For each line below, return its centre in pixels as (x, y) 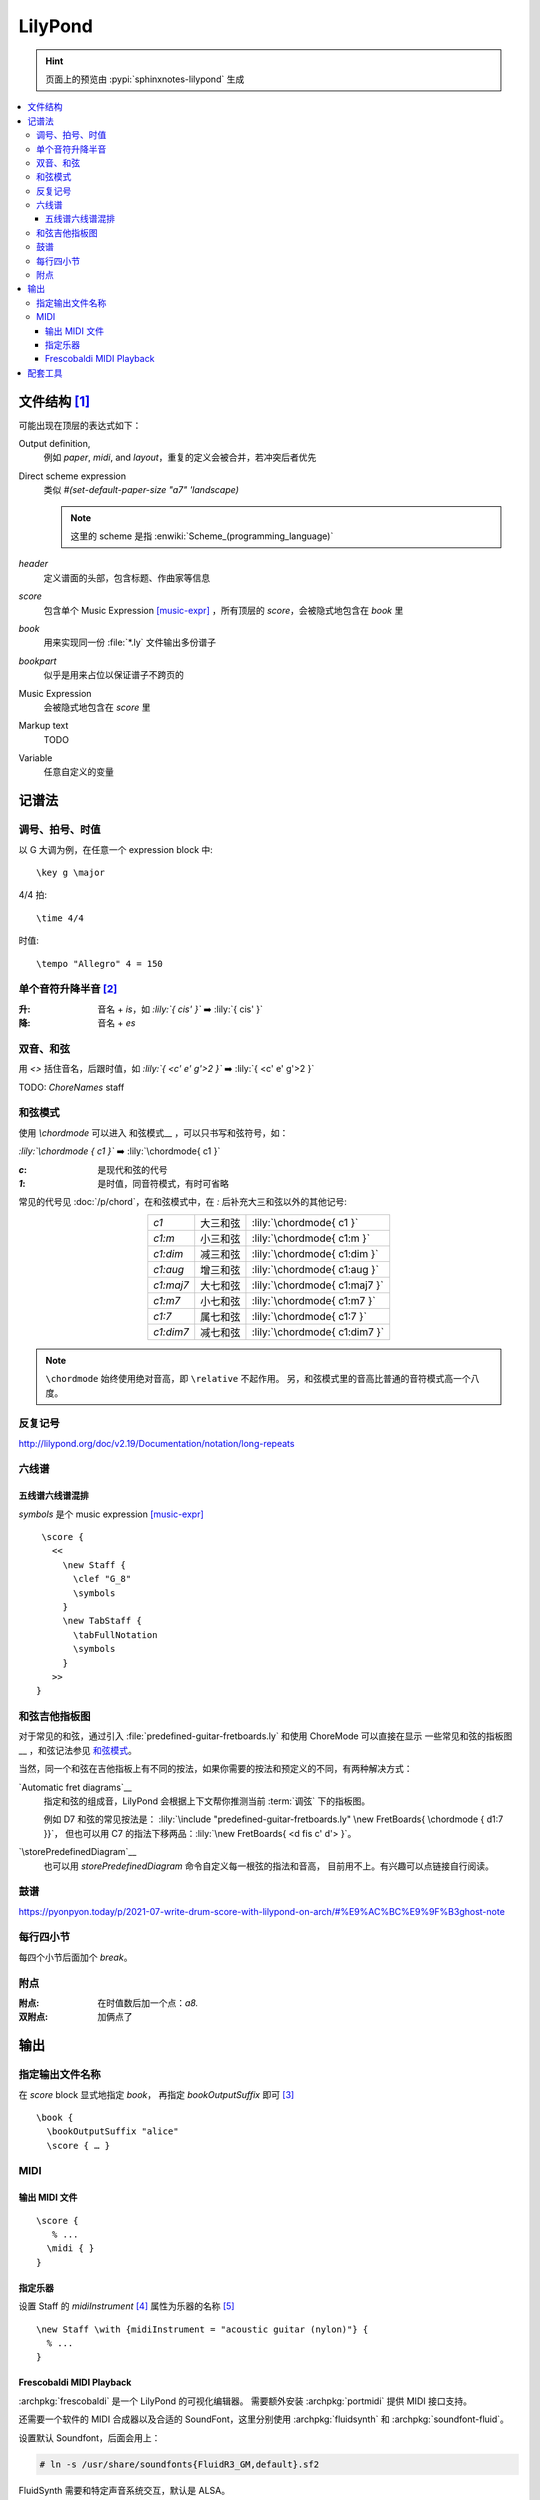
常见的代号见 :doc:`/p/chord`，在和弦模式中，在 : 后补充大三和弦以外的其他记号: (182, 1202)
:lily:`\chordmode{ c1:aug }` (315, 1269)
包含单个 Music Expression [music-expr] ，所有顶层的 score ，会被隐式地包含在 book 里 (223, 610)
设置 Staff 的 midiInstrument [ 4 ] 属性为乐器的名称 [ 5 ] (126, 2306)
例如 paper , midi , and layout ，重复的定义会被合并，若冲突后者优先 (180, 457)
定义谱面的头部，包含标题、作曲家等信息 (126, 577)
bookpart (37, 661)
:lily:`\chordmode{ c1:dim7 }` (318, 1332)
